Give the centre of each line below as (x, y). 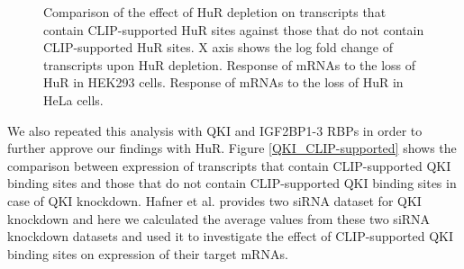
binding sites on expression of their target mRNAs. (148, 253)
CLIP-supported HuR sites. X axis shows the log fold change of (218, 47)
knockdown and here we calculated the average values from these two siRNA (219, 218)
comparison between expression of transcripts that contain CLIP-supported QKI (229, 165)
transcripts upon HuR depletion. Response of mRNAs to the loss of (230, 64)
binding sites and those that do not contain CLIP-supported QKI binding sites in (232, 183)
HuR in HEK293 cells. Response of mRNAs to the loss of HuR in (223, 82)
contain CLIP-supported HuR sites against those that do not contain (234, 29)
